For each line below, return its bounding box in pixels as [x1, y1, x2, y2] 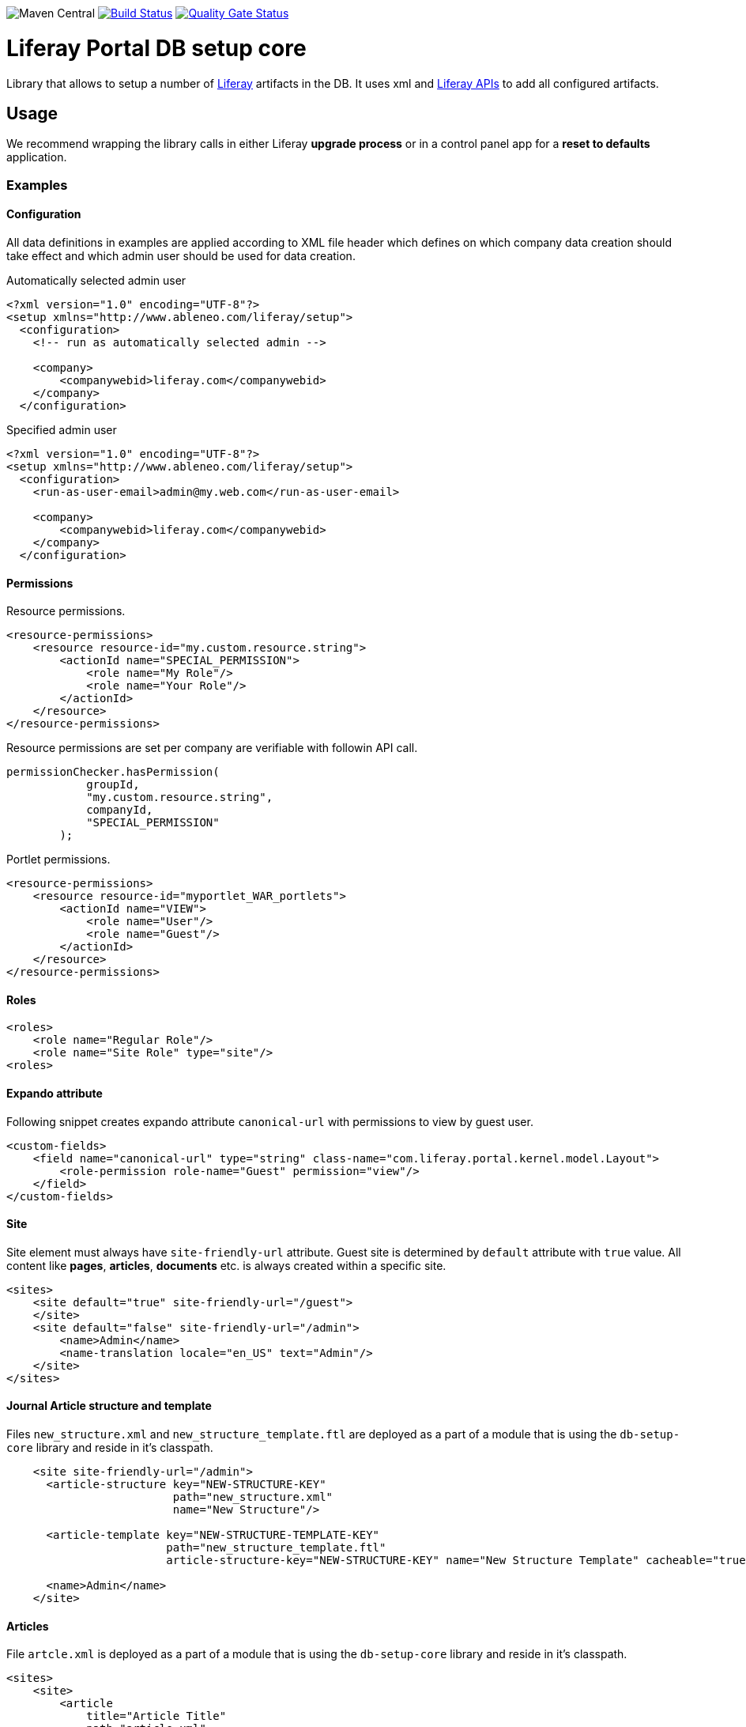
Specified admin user [6, 422, 117, 436]
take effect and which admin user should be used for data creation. [6, 248, 356, 263]
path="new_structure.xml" [172, 1491, 333, 1504]
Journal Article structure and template [6, 1399, 212, 1413]
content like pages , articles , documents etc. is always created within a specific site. [6, 1258, 446, 1272]
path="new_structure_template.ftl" [166, 1541, 386, 1555]
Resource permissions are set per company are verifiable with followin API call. [6, 741, 418, 755]
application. [6, 150, 67, 164]
